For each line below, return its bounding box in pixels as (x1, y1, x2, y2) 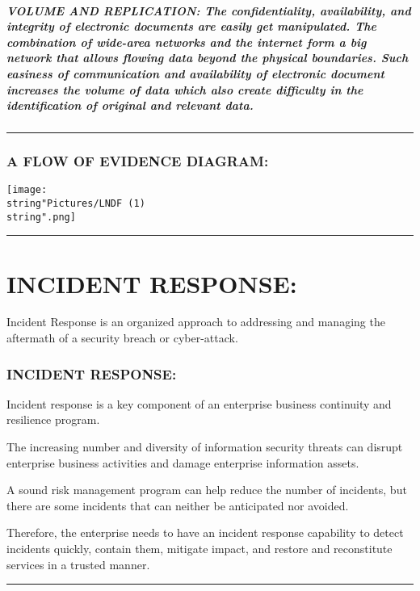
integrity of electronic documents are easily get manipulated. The (6, 18, 377, 35)
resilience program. (6, 411, 100, 428)
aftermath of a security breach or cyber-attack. (6, 329, 238, 346)
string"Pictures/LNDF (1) (6, 198, 145, 209)
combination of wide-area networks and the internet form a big (6, 33, 367, 50)
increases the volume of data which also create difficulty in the (6, 81, 363, 98)
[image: (6, 184, 48, 196)
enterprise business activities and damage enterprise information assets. (6, 454, 359, 471)
